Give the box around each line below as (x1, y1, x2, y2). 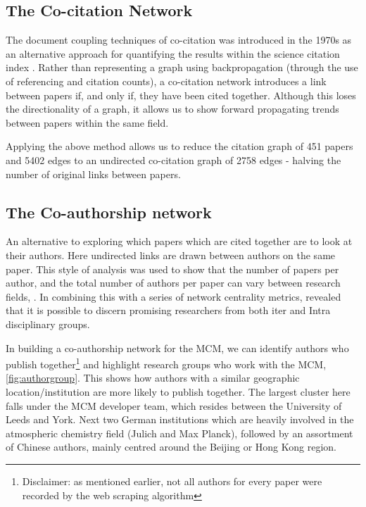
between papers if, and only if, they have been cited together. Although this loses (6, 87, 356, 102)
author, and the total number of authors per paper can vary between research (6, 275, 341, 290)
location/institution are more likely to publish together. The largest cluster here (6, 384, 351, 399)
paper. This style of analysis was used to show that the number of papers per (6, 261, 339, 276)
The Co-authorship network (6, 201, 212, 223)
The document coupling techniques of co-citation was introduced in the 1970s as (6, 32, 352, 47)
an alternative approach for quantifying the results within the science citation (6, 46, 340, 61)
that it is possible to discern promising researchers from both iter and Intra (6, 303, 331, 318)
